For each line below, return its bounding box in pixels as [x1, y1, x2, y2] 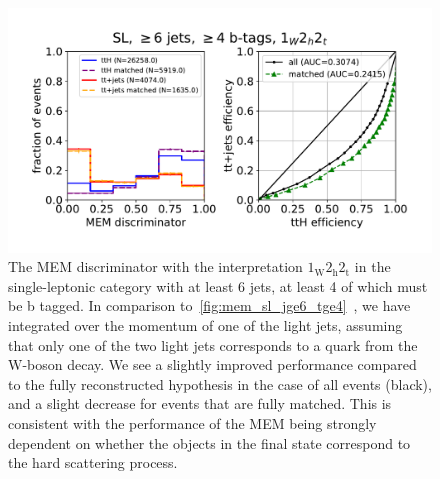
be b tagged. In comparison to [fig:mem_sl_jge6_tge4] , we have [8, 295, 411, 316]
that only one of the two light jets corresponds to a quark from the [8, 334, 418, 355]
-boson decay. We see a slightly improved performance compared [22, 354, 417, 375]
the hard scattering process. [8, 452, 178, 473]
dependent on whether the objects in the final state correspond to [8, 432, 411, 453]
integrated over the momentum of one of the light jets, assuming [8, 315, 403, 336]
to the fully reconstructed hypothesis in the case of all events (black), [8, 373, 432, 394]
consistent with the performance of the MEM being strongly [8, 413, 377, 434]
